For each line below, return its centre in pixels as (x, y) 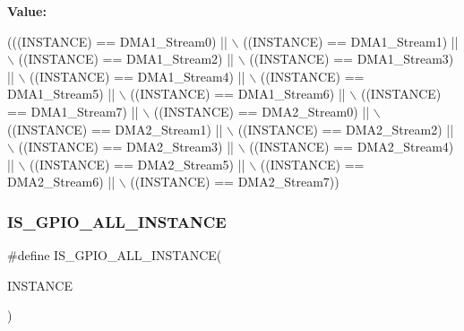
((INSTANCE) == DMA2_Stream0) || (262, 111)
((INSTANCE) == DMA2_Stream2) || (346, 129)
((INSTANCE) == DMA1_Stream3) (352, 59)
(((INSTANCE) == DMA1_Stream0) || (117, 41)
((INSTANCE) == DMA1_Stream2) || (126, 59)
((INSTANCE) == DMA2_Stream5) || (137, 164)
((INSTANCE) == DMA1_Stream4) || (137, 76)
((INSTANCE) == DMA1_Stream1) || (351, 41)
